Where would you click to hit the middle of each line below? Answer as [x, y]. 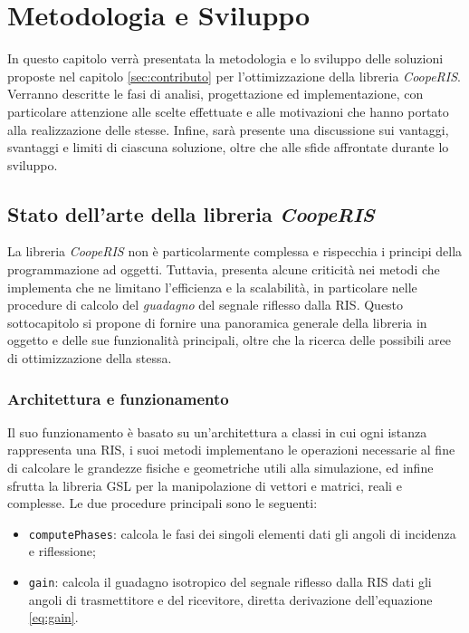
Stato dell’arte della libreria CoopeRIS [191, 213]
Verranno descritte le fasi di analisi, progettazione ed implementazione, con [215, 94]
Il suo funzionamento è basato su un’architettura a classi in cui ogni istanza [217, 432]
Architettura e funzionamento [118, 398]
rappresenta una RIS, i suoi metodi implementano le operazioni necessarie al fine [231, 450]
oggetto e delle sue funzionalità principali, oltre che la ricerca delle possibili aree [230, 340]
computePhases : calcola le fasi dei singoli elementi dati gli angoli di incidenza [242, 533]
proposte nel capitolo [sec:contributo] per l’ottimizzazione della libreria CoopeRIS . [234, 76]
